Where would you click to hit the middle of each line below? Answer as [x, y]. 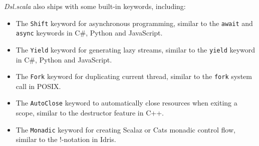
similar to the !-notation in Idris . [66, 139]
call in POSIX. [38, 86]
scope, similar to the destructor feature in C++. [90, 113]
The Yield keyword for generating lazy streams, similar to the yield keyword [136, 49]
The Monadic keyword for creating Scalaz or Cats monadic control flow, [125, 129]
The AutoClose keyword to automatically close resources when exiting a [126, 103]
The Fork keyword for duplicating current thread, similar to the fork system [134, 76]
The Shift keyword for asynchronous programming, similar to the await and [134, 23]
